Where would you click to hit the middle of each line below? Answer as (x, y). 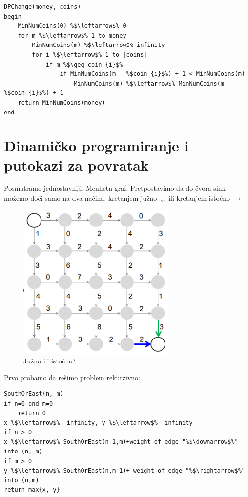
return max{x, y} (32, 490)
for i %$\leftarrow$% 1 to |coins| (90, 55)
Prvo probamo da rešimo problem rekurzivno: (72, 377)
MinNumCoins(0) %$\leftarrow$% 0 (72, 26)
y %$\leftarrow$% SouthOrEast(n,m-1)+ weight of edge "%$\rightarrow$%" (124, 471)
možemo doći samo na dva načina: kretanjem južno (81, 198)
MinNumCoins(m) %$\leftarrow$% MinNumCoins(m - (153, 83)
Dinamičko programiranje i (96, 146)
